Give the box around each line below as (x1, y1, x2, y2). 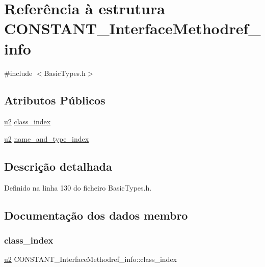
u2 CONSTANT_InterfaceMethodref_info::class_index (4, 254, 177, 264)
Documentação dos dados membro (4, 207, 188, 223)
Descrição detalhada (4, 158, 112, 174)
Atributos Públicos (4, 92, 105, 108)
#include (4, 67, 33, 78)
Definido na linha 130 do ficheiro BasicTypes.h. (4, 182, 152, 193)
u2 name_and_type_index (4, 133, 89, 144)
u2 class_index (4, 116, 51, 127)
